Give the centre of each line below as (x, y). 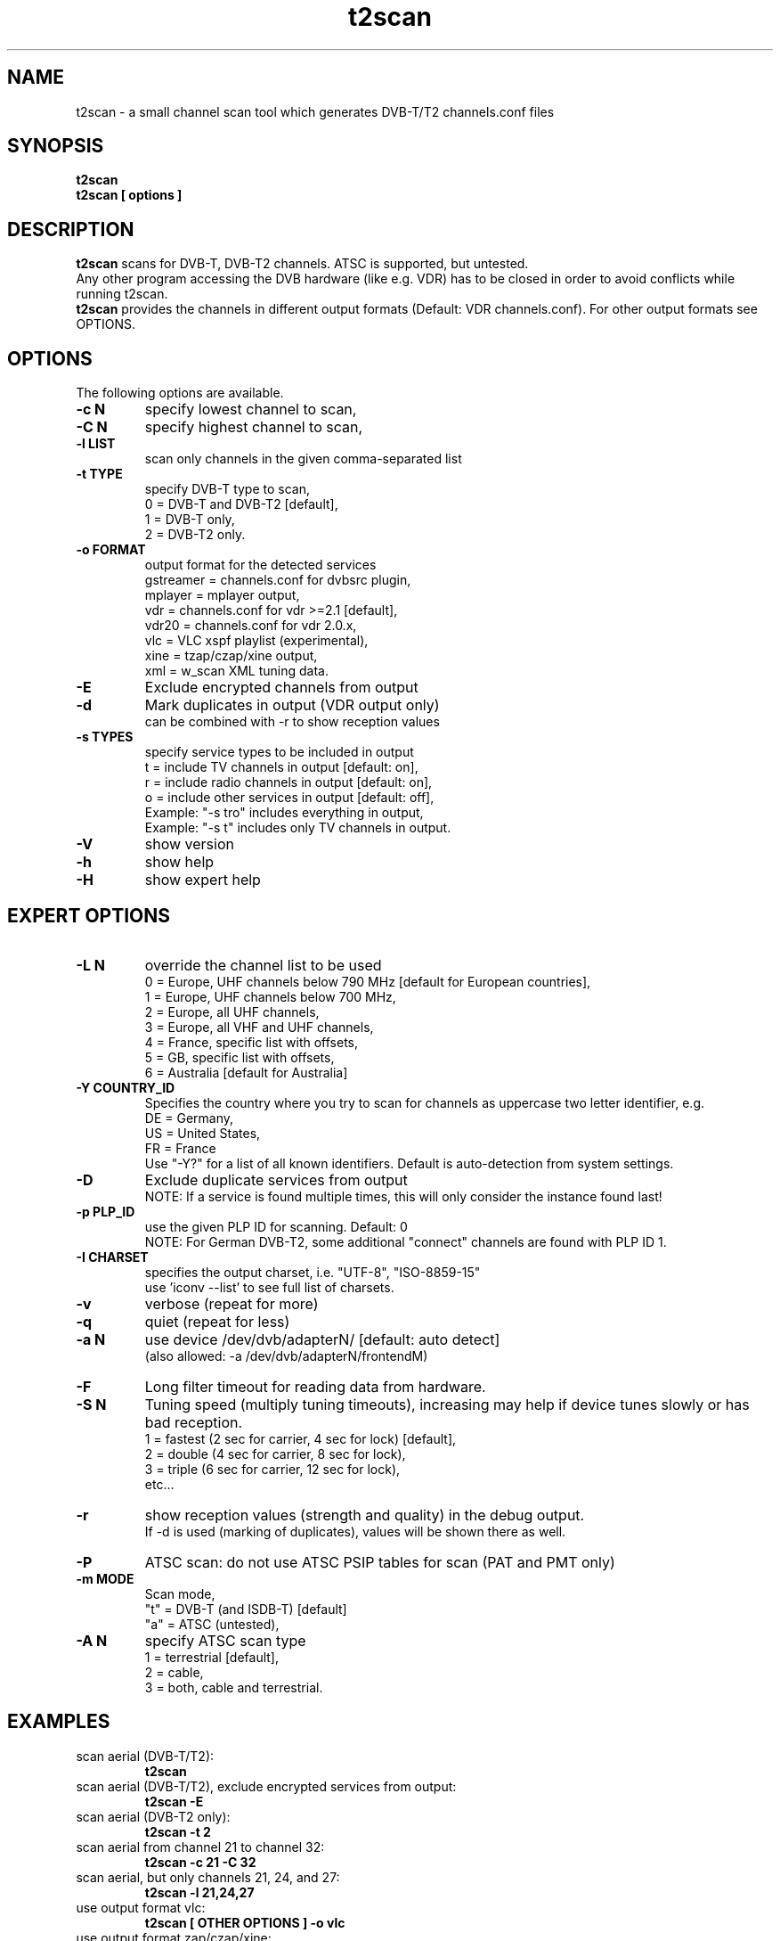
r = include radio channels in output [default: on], (288, 782)
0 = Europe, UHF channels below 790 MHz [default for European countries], (368, 981)
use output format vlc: (141, 1907)
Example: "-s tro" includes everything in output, (284, 813)
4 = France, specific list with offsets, (252, 1042)
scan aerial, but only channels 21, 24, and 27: (208, 1877)
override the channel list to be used (263, 965)
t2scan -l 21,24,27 (199, 1892)
